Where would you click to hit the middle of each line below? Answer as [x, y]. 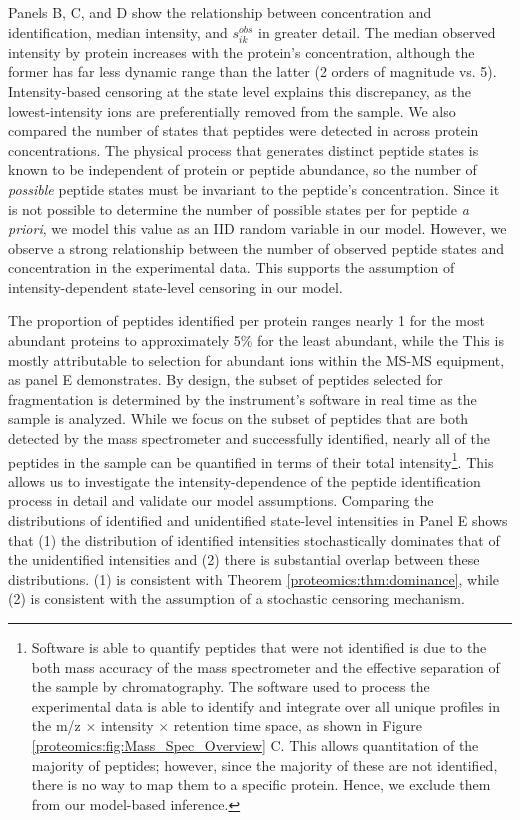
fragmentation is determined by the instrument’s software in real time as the [242, 398]
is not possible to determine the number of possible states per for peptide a [238, 208]
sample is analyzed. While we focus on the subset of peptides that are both [238, 418]
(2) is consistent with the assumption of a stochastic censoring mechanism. [236, 598]
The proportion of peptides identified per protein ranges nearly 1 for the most [246, 320]
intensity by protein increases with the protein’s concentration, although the [241, 51]
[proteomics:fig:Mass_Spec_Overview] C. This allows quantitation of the [255, 745]
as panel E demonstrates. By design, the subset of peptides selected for [225, 379]
